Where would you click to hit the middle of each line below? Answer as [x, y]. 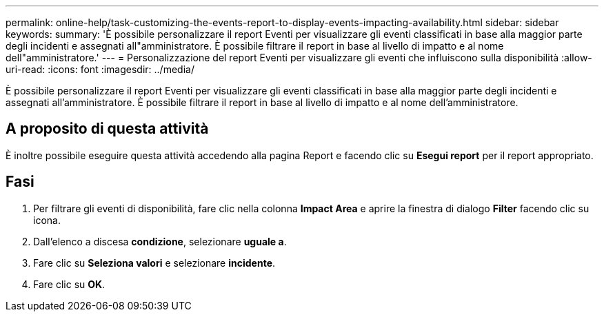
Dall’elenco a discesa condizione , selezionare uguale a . [160, 241]
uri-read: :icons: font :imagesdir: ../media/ [100, 69]
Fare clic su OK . [69, 284]
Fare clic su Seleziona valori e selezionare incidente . [154, 263]
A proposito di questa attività [107, 129]
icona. [47, 220]
